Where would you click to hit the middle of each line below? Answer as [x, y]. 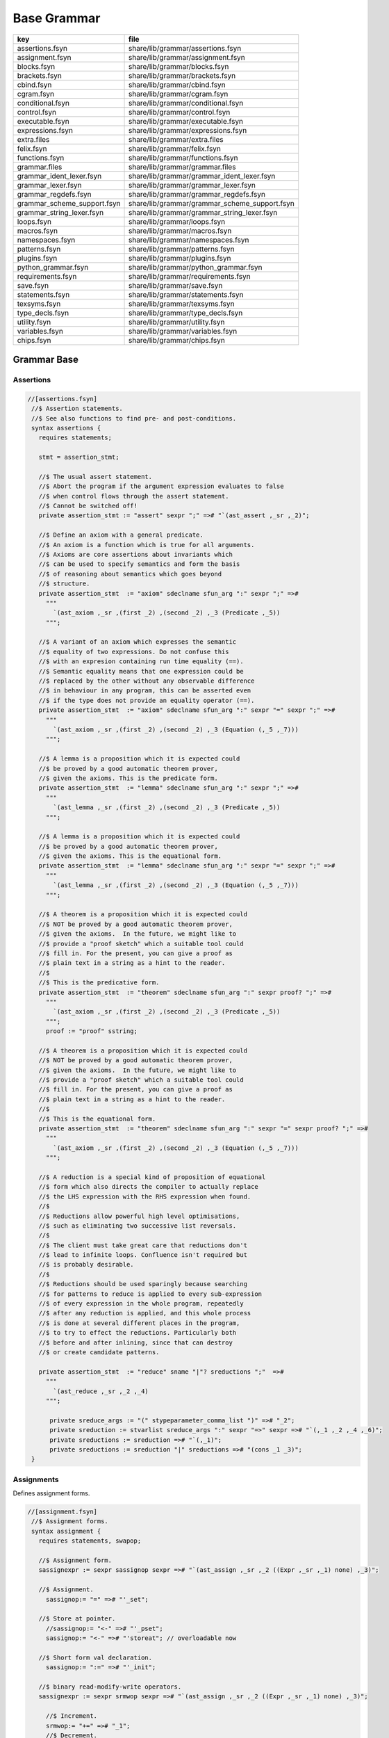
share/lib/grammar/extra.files [176, 139]
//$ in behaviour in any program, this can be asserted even [145, 691]
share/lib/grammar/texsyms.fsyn [182, 304]
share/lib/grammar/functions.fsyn [183, 158]
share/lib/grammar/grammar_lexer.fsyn [192, 185]
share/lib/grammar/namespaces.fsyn [189, 240]
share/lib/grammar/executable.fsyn [186, 121]
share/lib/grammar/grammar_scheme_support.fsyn [212, 203]
